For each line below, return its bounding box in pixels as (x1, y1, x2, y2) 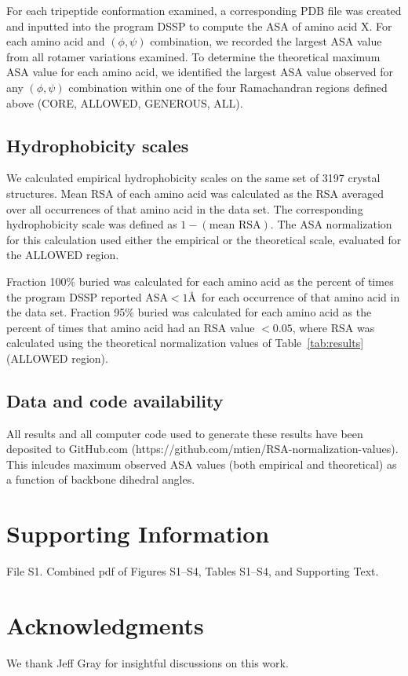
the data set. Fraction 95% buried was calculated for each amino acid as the (6, 304, 372, 320)
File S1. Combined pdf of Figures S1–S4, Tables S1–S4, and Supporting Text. (6, 563, 379, 579)
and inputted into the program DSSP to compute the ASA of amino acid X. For (6, 17, 392, 34)
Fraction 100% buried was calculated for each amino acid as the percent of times (6, 272, 394, 289)
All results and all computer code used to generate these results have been (6, 425, 363, 441)
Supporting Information (6, 517, 270, 550)
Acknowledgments (6, 608, 204, 641)
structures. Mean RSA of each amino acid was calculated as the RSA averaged (6, 185, 384, 201)
